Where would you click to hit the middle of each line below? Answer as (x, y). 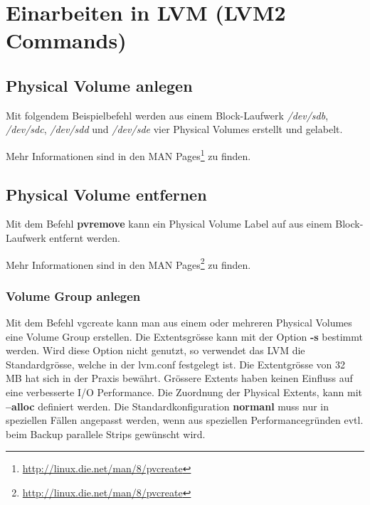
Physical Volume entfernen (106, 194)
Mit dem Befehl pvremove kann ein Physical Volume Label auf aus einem (169, 224)
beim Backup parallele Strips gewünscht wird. (106, 434)
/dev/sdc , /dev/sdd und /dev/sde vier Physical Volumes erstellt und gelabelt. (174, 129)
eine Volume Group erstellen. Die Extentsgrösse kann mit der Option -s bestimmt (184, 336)
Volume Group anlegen (73, 296)
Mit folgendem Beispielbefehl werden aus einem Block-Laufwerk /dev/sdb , (167, 115)
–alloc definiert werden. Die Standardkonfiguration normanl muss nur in (168, 406)
